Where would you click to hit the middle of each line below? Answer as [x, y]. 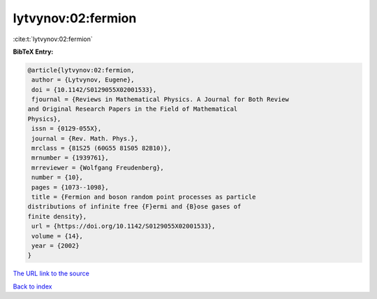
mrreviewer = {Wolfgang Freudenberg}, [98, 168]
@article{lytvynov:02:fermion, [81, 70]
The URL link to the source [51, 274]
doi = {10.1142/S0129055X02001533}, [94, 90]
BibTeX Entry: [33, 52]
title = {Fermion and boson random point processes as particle [144, 197]
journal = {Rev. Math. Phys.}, [85, 138]
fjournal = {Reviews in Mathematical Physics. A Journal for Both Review [161, 100]
